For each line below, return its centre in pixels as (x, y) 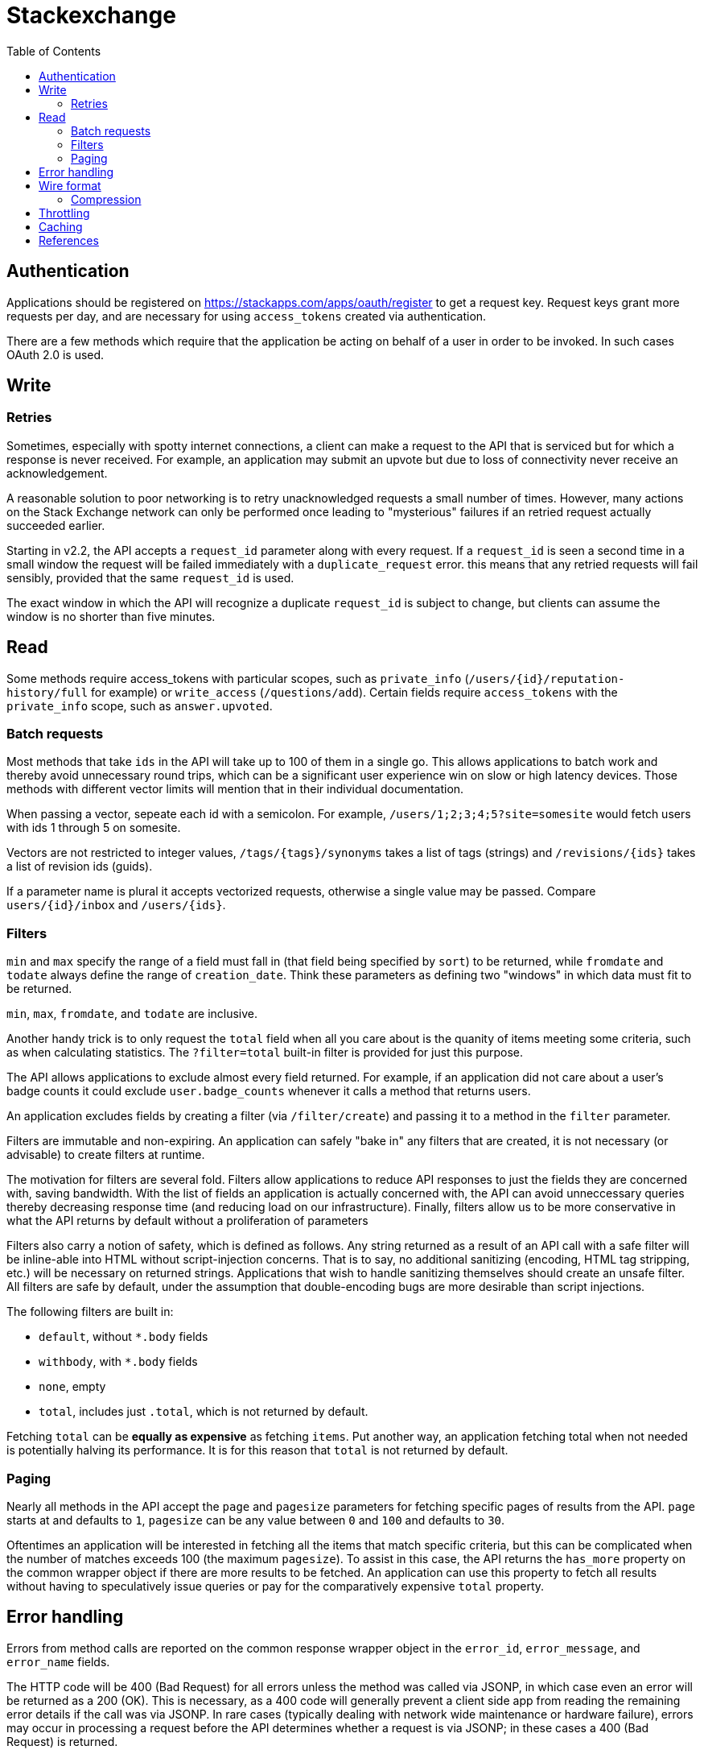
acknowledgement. (57, 473)
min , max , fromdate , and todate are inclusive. (132, 1014)
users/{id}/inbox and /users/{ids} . (116, 905)
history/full (47, 692)
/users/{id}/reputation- (547, 678)
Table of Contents (54, 51)
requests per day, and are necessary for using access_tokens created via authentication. (247, 316)
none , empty (72, 1387)
